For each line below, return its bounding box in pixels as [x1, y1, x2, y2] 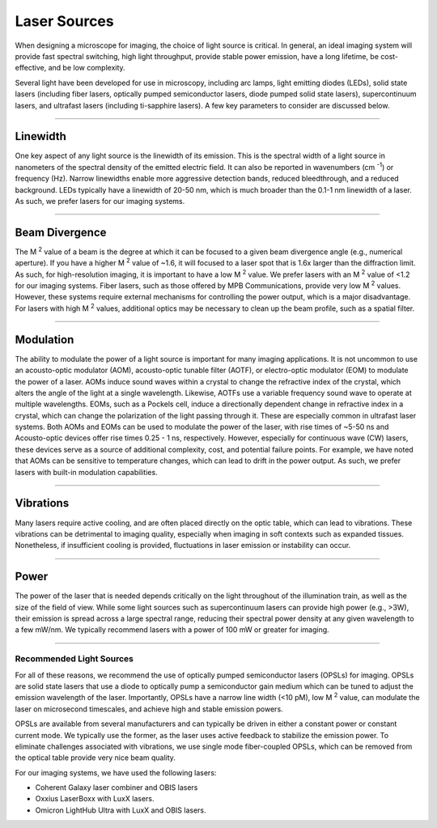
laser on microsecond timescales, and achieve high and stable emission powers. [15, 704, 283, 714]
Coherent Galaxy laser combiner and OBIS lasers [35, 783, 198, 792]
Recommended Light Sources [15, 653, 134, 665]
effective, [15, 63, 47, 73]
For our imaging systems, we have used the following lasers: [15, 767, 217, 777]
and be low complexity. [48, 63, 125, 73]
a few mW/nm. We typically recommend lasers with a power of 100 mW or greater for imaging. [15, 625, 329, 635]
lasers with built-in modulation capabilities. [15, 467, 158, 477]
